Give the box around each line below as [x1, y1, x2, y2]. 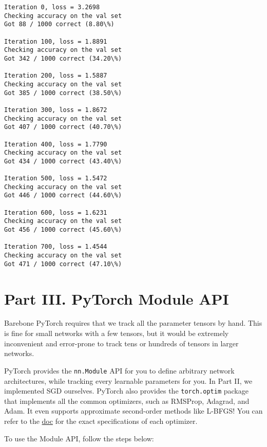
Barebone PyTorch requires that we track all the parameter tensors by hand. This [4, 318, 262, 328]
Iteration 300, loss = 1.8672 [4, 106, 107, 114]
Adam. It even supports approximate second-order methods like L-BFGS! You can [4, 405, 263, 416]
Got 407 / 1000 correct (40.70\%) [4, 123, 122, 131]
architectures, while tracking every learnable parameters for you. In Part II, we [4, 375, 253, 386]
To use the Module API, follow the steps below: [4, 433, 154, 443]
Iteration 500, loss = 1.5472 [4, 175, 107, 182]
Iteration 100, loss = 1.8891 [4, 38, 107, 45]
